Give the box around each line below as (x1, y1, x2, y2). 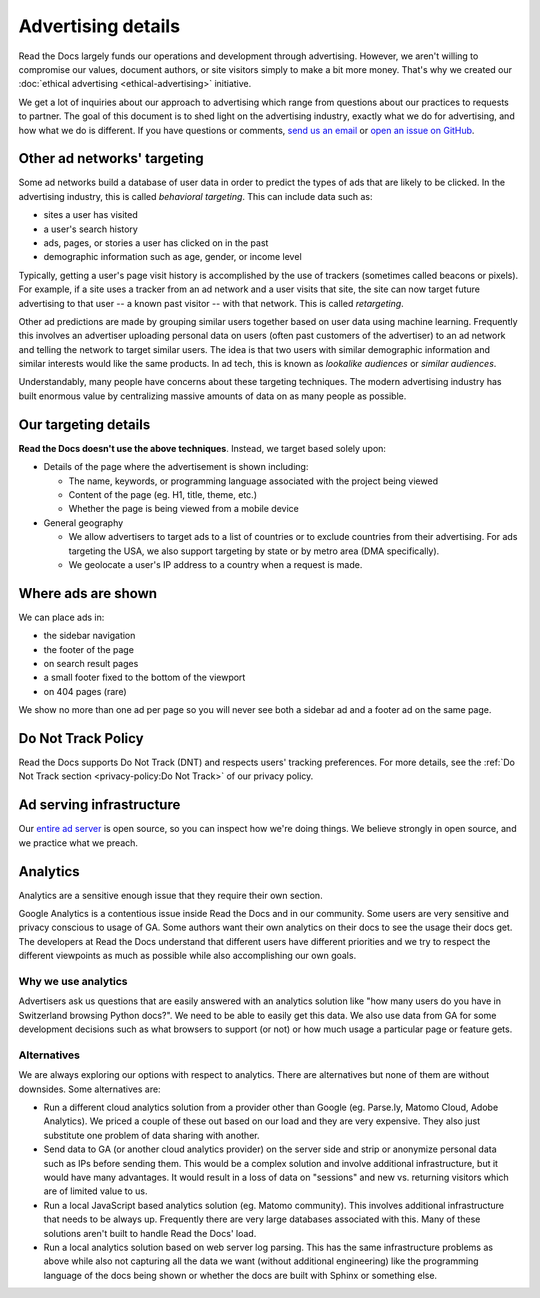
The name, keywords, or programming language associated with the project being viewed (68, 475, 439, 487)
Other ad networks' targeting (18, 150, 204, 167)
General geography (43, 516, 124, 529)
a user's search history (43, 223, 139, 235)
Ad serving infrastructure (18, 796, 181, 814)
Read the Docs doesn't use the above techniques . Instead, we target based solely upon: (18, 442, 387, 454)
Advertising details (18, 15, 180, 37)
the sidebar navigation (43, 630, 136, 642)
